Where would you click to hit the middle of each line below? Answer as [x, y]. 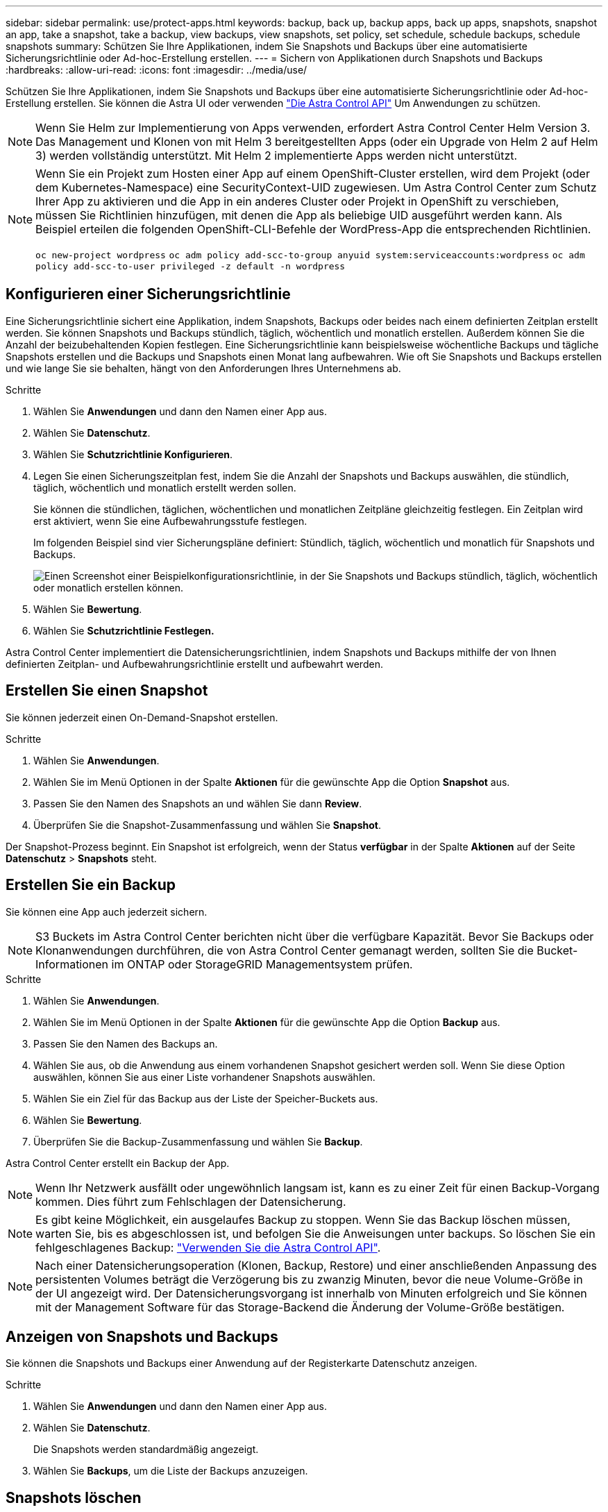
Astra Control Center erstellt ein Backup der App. [118, 1163]
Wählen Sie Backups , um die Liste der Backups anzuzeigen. [171, 1471]
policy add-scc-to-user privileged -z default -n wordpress [191, 266]
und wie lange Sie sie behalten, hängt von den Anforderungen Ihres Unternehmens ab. [203, 368]
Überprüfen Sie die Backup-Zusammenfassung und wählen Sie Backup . [198, 1141]
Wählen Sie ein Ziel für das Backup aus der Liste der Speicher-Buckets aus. [206, 1098]
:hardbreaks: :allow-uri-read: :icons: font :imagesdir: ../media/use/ [157, 70]
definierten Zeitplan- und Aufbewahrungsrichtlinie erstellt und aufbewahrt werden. [194, 664]
